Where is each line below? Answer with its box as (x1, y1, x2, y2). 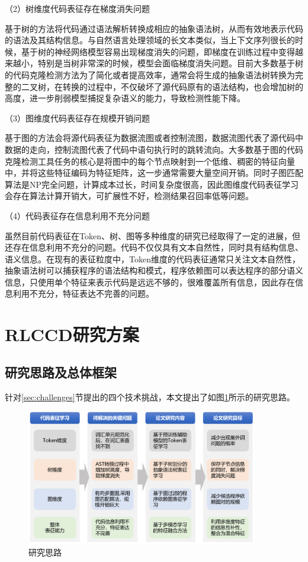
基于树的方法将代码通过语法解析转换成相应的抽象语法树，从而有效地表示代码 (5, 22, 303, 34)
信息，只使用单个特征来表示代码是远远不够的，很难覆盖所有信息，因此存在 (5, 275, 295, 288)
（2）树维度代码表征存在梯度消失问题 (5, 2, 150, 14)
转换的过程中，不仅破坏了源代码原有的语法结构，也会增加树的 (62, 80, 303, 92)
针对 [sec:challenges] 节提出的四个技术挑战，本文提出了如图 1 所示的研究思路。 (5, 390, 295, 403)
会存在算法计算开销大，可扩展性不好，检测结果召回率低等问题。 (5, 190, 254, 202)
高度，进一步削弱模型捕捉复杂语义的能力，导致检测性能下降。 (5, 92, 245, 104)
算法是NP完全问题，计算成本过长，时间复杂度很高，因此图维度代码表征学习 (5, 178, 299, 190)
